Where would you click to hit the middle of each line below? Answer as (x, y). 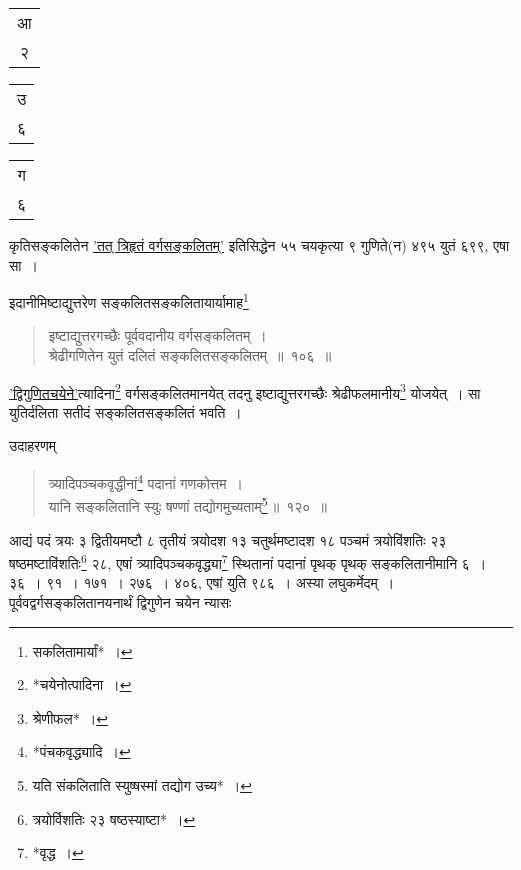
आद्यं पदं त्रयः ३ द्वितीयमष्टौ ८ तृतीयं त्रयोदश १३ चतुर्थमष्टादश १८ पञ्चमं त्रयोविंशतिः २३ (228, 539)
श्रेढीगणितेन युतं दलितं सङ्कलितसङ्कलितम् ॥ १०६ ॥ (190, 355)
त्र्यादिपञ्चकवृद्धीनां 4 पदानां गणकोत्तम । (145, 481)
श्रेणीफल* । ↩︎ (70, 717)
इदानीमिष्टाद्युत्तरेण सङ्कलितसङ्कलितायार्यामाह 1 (129, 300)
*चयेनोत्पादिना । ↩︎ (82, 684)
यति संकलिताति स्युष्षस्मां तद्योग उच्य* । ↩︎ (142, 784)
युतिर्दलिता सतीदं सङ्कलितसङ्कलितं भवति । (125, 411)
